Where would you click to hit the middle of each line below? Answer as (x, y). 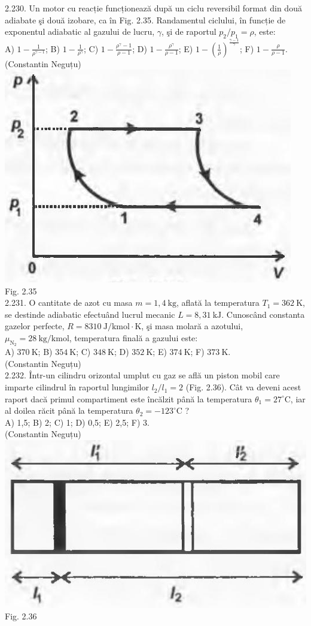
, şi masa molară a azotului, (192, 326)
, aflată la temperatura (218, 303)
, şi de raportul (189, 31)
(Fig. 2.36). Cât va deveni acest (243, 387)
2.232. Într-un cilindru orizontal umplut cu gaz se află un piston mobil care (142, 375)
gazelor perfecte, (35, 326)
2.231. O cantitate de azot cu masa (69, 303)
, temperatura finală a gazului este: (133, 338)
